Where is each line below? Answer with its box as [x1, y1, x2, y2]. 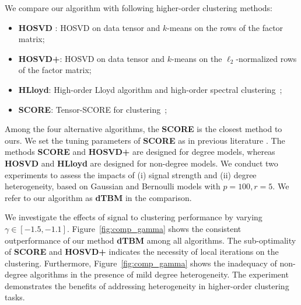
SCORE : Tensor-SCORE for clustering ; [18, 103, 167, 115]
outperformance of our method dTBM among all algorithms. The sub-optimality [5, 234, 296, 246]
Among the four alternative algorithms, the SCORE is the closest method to [5, 123, 282, 135]
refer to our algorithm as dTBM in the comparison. [5, 191, 192, 203]
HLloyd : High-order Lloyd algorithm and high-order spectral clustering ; [18, 83, 282, 95]
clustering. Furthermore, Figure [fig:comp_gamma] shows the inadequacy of [5, 257, 277, 269]
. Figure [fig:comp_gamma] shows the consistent [66, 222, 242, 234]
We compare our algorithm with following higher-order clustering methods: [5, 2, 272, 13]
